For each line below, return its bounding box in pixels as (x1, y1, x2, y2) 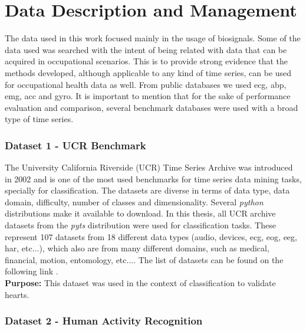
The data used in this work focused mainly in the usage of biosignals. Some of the (5, 32, 301, 44)
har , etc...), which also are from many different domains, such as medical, (5, 242, 269, 254)
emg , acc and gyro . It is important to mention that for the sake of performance (5, 90, 291, 102)
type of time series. (5, 113, 74, 125)
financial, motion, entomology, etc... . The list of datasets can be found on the (5, 253, 284, 266)
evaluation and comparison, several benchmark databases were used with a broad (5, 101, 298, 113)
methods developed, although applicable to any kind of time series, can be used (5, 66, 292, 78)
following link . (5, 265, 58, 277)
